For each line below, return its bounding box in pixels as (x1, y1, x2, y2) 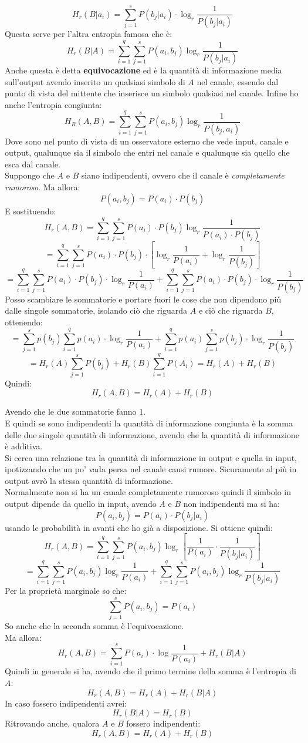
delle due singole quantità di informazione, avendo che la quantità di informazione (5, 428, 299, 441)
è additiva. (5, 440, 43, 452)
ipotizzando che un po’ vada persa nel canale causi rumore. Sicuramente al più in (5, 463, 297, 475)
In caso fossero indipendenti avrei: (5, 697, 127, 709)
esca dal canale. (5, 157, 60, 170)
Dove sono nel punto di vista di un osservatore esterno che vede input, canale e (5, 135, 289, 147)
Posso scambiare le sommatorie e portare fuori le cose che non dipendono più (5, 293, 282, 305)
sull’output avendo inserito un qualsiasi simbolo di (5, 75, 185, 88)
